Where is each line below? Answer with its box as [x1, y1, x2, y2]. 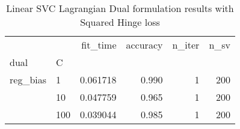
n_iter [172, 38, 200, 52]
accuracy [126, 38, 163, 52]
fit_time [81, 38, 117, 52]
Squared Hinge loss [80, 15, 160, 29]
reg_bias [10, 73, 47, 86]
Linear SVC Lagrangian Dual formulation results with [6, 1, 234, 15]
